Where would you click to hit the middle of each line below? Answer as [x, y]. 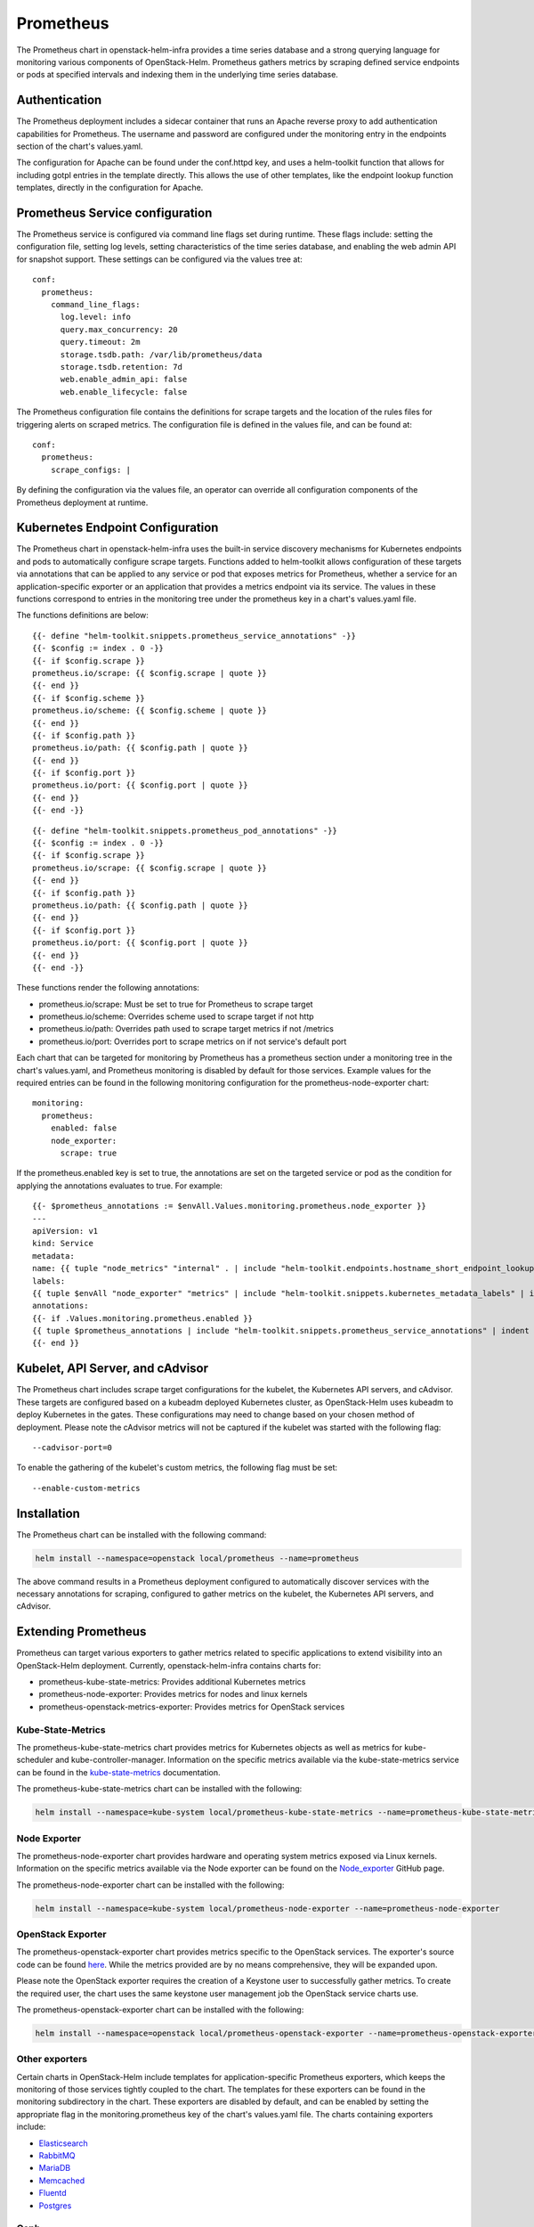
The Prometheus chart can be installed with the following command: [142, 1534]
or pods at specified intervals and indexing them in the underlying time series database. [177, 75]
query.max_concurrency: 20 [119, 329]
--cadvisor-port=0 [73, 1447]
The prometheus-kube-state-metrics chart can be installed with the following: [159, 1789]
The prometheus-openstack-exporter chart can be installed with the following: [160, 2010]
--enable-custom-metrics [86, 1488]
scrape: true [89, 1153]
